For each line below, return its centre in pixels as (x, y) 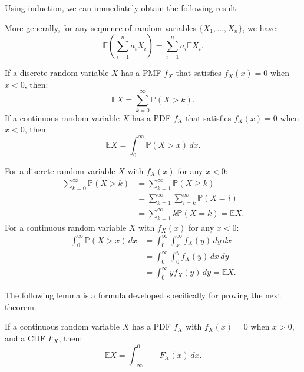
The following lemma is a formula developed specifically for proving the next (143, 295)
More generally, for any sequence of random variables (101, 27)
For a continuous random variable (66, 227)
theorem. (21, 306)
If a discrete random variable (57, 73)
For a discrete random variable (60, 170)
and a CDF (25, 338)
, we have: (260, 27)
